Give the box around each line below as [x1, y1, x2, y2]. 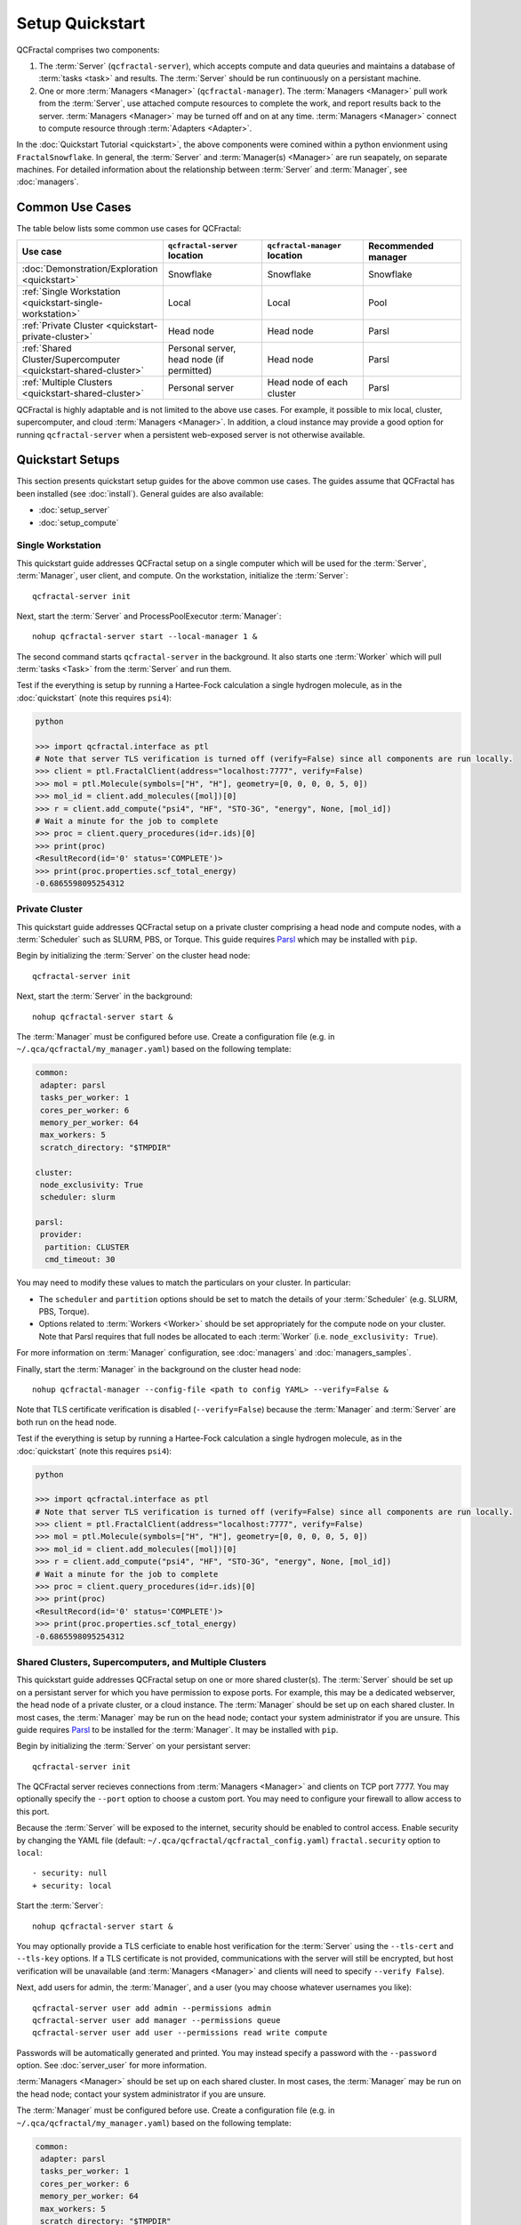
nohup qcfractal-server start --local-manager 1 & [32, 632, 258, 642]
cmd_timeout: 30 [44, 1255, 116, 1265]
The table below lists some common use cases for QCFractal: [16, 223, 242, 234]
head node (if [167, 352, 224, 365]
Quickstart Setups [16, 452, 120, 467]
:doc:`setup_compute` [38, 517, 119, 528]
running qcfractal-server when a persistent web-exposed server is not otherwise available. [16, 429, 365, 440]
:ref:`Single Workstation [21, 285, 121, 297]
